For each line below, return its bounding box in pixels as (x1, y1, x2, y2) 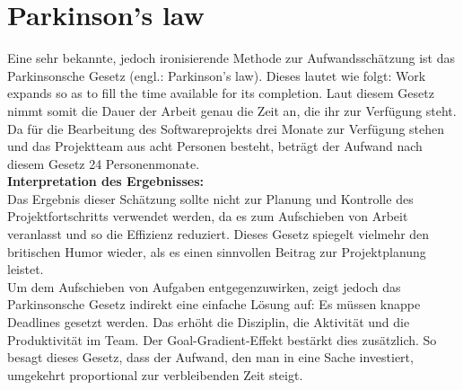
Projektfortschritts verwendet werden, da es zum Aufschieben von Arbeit (7, 207, 408, 226)
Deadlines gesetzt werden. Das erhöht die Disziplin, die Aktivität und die (7, 313, 410, 332)
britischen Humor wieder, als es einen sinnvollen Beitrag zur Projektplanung (7, 242, 426, 261)
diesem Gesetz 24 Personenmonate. (7, 154, 200, 173)
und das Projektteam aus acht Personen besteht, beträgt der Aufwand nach (7, 137, 423, 155)
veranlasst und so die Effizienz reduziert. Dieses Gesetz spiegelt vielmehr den (7, 225, 430, 244)
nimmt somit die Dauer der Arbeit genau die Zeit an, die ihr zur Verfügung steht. (7, 101, 457, 120)
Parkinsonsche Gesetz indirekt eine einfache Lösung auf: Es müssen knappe (7, 295, 421, 314)
